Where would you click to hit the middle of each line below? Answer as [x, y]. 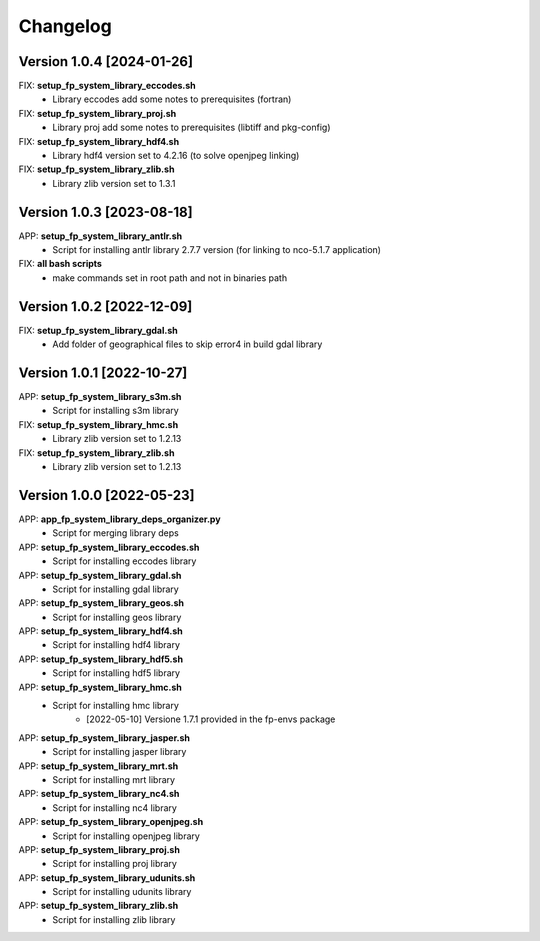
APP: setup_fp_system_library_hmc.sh [100, 687]
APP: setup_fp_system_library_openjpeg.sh [111, 822]
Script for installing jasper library [119, 752]
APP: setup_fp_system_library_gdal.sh [100, 575]
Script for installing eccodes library [124, 561]
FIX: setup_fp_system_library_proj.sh [97, 113]
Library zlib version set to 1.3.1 [114, 183]
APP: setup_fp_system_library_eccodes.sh [109, 547]
